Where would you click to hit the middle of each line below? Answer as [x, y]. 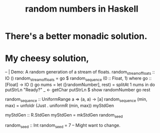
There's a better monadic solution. [76, 36]
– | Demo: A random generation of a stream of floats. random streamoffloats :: [80, 72]
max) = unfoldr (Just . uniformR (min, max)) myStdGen [60, 105]
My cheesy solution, [47, 58]
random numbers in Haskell [82, 9]
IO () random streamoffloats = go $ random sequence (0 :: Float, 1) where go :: [78, 79]
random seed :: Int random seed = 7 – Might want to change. [63, 126]
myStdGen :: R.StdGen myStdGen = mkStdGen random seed [64, 115]
